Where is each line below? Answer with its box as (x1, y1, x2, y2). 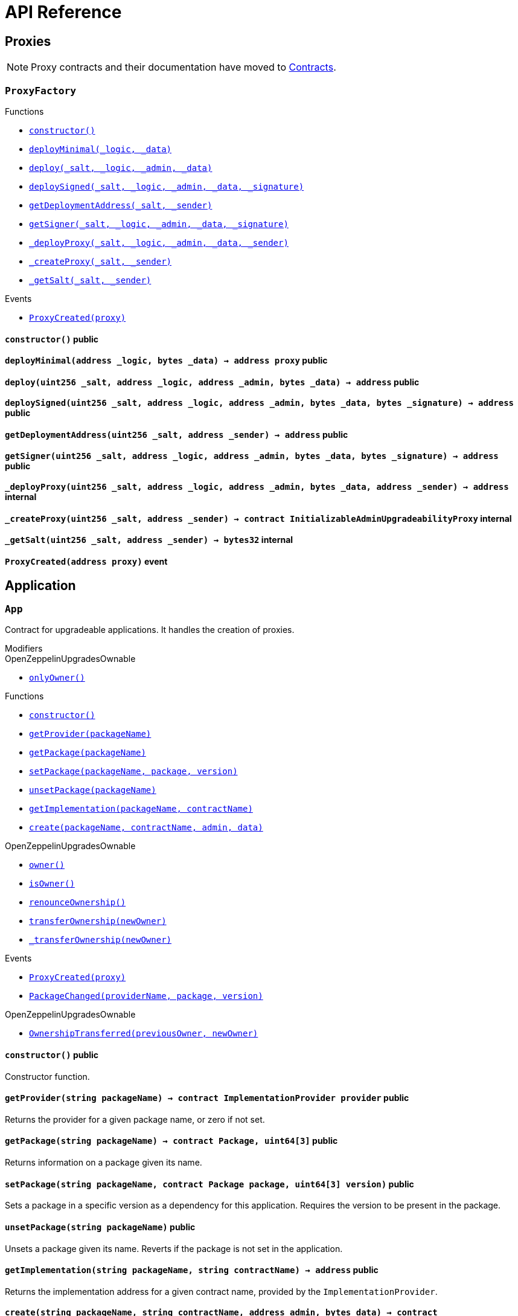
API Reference (5, 2, 122, 22)
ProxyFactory (5, 85, 77, 97)
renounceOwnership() (29, 897, 126, 908)
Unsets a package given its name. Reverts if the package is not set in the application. (5, 1243, 343, 1254)
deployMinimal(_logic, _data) (29, 144, 172, 154)
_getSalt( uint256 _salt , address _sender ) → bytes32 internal (5, 534, 293, 545)
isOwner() (29, 879, 75, 889)
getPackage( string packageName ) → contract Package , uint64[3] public (5, 1135, 338, 1146)
